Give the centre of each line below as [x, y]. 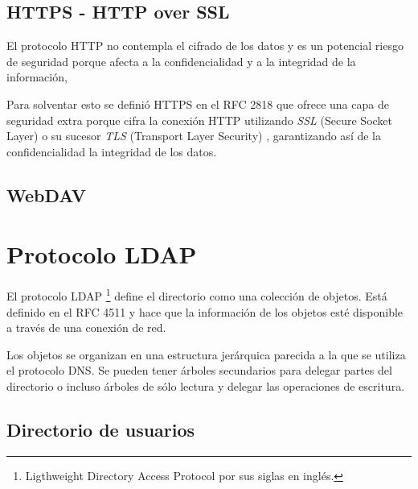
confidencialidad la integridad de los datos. [112, 151]
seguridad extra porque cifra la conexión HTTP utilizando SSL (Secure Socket [200, 120]
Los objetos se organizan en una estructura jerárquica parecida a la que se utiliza [206, 354]
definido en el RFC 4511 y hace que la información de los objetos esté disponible [205, 311]
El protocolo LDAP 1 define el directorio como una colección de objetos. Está [197, 294]
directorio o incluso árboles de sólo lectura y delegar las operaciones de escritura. [206, 385]
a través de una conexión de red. [86, 327]
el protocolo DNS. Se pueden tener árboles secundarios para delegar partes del [199, 370]
